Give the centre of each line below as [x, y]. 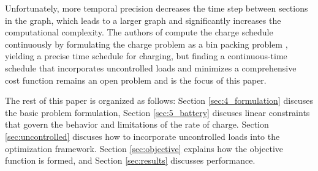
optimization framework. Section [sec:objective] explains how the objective [144, 148]
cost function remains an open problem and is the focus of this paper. [136, 80]
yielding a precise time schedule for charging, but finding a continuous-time [146, 56]
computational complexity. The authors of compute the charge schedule [139, 32]
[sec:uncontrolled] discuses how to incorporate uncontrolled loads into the [142, 136]
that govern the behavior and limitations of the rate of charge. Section [137, 124]
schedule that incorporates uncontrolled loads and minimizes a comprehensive [151, 67]
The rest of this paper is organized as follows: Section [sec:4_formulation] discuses [159, 100]
